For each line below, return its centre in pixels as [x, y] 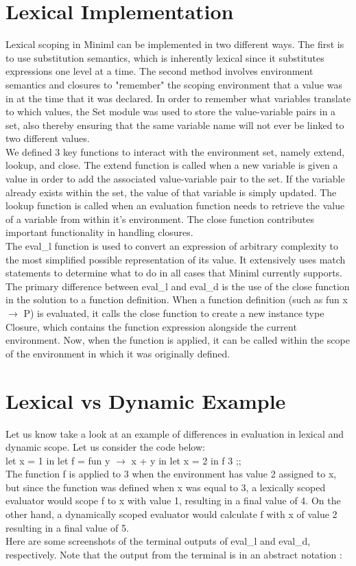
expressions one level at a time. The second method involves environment [159, 71]
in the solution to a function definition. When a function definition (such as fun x [177, 299]
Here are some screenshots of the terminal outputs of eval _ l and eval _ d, [158, 541]
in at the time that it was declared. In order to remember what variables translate [178, 98]
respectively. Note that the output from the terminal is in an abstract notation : [174, 554]
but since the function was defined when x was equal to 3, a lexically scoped [166, 487]
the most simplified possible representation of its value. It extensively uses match [176, 259]
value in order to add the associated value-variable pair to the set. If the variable [175, 179]
